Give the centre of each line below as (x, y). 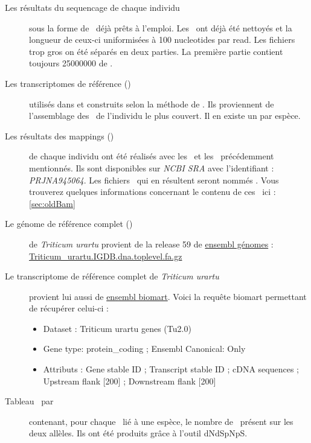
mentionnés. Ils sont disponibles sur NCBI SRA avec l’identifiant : (152, 167)
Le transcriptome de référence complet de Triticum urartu (112, 276)
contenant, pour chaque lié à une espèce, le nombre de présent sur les (161, 421)
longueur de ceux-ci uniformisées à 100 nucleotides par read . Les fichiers (162, 40)
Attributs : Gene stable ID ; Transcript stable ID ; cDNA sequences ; (171, 369)
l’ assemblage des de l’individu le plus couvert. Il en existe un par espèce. (165, 116)
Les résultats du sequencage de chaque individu (92, 7)
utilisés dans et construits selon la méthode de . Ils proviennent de (152, 104)
